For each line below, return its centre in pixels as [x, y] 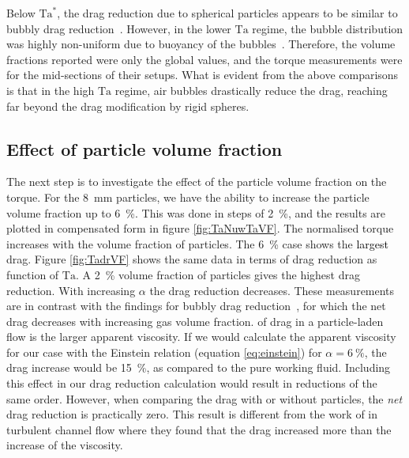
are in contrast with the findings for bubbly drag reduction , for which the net [196, 306]
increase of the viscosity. [65, 445]
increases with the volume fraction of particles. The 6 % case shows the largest [198, 243]
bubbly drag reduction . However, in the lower [119, 28]
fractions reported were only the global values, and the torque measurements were [204, 59]
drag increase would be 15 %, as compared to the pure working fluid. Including [199, 367]
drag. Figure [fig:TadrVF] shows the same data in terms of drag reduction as [192, 259]
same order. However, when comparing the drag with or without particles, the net [204, 398]
